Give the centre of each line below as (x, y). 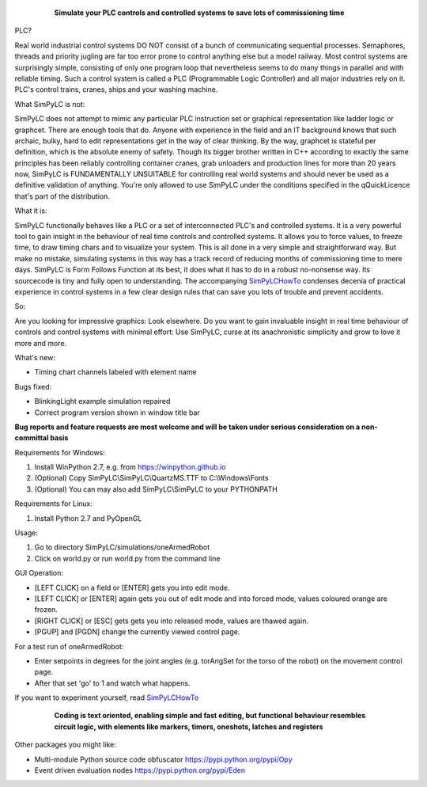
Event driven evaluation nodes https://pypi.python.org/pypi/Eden (140, 770)
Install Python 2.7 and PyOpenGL (88, 518)
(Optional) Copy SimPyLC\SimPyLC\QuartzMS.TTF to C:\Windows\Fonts (151, 478)
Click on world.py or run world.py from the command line (127, 558)
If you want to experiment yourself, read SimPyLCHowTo (107, 698)
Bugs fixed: (33, 386)
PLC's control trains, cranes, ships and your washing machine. (116, 89)
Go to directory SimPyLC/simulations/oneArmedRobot (122, 547)
